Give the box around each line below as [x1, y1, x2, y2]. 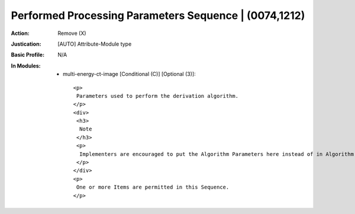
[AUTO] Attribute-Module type [57, 40, 132, 47]
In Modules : [11, 62, 41, 69]
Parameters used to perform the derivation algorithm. [76, 92, 239, 99]
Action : [11, 30, 30, 37]
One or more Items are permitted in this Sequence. [76, 184, 230, 191]
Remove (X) [57, 30, 86, 37]
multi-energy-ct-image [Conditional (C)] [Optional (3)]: [63, 71, 196, 78]
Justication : [11, 40, 41, 47]
